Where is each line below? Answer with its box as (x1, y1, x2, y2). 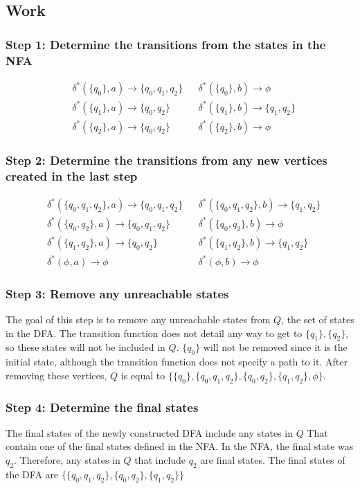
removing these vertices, (6, 368, 107, 382)
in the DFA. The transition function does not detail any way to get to (6, 325, 303, 340)
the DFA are (6, 467, 59, 481)
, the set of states (281, 312, 354, 326)
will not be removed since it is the (203, 340, 348, 354)
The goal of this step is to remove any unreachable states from (6, 312, 271, 326)
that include (134, 452, 186, 467)
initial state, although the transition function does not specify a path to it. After (6, 354, 348, 369)
